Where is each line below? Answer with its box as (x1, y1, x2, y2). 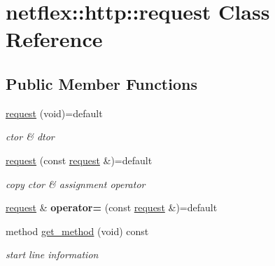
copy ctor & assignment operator (6, 176, 146, 191)
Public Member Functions (6, 72, 197, 94)
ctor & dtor (6, 129, 55, 144)
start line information (6, 247, 99, 262)
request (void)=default (6, 105, 103, 120)
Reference (6, 25, 103, 53)
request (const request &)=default (6, 152, 153, 167)
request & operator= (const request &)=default (6, 200, 218, 215)
